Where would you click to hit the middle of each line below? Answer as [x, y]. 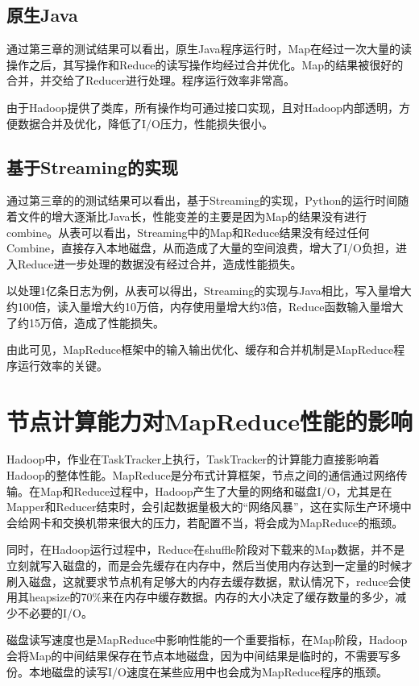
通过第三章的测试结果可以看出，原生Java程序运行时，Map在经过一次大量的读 [209, 49]
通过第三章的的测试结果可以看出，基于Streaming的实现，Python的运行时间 [202, 200]
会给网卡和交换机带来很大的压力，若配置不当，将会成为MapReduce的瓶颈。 [205, 522]
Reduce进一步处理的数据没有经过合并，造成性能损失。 [160, 263]
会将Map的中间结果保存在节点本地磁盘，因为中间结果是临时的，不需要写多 [204, 655]
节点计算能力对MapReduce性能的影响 [209, 420]
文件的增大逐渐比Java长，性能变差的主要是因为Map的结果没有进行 [192, 216]
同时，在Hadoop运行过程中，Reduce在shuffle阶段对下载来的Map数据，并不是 [206, 549]
